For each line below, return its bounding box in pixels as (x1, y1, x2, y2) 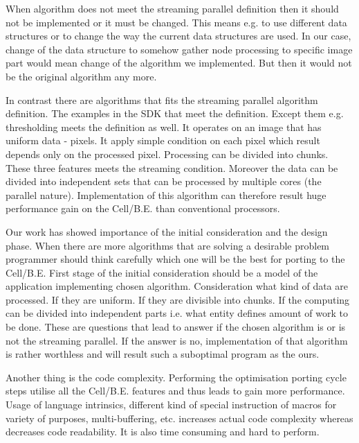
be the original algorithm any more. (6, 69, 157, 83)
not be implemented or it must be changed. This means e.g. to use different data (6, 15, 347, 29)
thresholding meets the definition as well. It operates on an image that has (6, 119, 322, 134)
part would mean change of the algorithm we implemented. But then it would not (6, 55, 352, 70)
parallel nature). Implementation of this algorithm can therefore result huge (6, 187, 326, 202)
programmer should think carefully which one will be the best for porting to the (6, 252, 345, 266)
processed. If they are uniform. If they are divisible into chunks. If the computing (6, 292, 350, 306)
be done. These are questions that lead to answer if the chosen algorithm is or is (6, 320, 346, 334)
